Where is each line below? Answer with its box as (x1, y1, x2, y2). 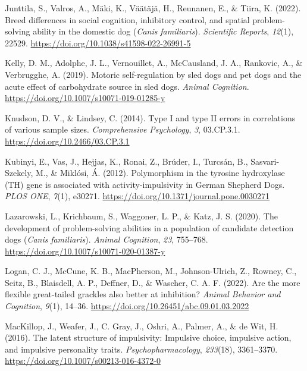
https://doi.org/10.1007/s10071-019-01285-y (5, 92, 165, 104)
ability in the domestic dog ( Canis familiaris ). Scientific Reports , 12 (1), (33, 25, 294, 37)
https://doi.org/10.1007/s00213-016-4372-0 (5, 354, 161, 367)
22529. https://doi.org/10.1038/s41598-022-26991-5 (5, 36, 191, 49)
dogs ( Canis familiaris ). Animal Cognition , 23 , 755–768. (5, 233, 208, 246)
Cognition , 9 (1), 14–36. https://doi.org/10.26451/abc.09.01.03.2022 (5, 300, 249, 312)
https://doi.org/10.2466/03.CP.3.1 (5, 134, 130, 147)
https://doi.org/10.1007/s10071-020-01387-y (5, 244, 165, 257)
